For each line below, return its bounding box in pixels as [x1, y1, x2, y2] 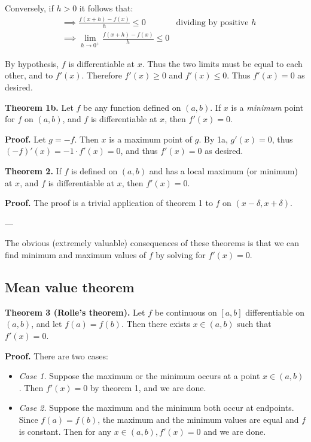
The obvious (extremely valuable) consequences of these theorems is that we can [5, 237, 300, 249]
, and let [31, 317, 62, 330]
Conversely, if [5, 2, 54, 14]
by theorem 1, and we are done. [90, 381, 206, 393]
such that [237, 317, 272, 330]
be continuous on [154, 305, 217, 318]
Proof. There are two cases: [5, 349, 108, 362]
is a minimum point [231, 101, 304, 113]
